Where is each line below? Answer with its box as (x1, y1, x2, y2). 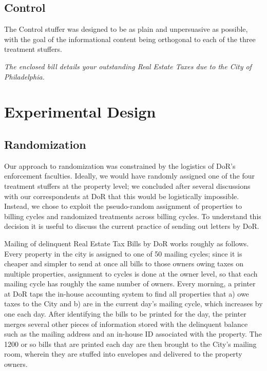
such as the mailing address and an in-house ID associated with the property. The (4, 328, 262, 339)
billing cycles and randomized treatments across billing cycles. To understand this (4, 210, 261, 221)
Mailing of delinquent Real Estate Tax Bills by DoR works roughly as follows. (4, 238, 249, 248)
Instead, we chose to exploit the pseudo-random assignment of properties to (4, 201, 242, 211)
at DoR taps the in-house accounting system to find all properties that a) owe (4, 288, 249, 299)
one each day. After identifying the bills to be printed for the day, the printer (4, 308, 246, 319)
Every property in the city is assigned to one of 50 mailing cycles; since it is (4, 248, 242, 259)
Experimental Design (4, 101, 156, 122)
